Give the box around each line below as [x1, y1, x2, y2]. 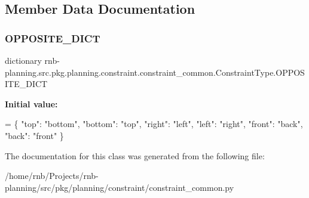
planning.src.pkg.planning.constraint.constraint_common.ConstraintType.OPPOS [5, 66, 305, 78]
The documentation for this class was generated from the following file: [5, 149, 265, 162]
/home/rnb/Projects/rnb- [5, 169, 99, 182]
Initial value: [5, 97, 58, 110]
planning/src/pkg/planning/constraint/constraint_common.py [5, 181, 234, 193]
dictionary [5, 54, 42, 66]
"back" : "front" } [5, 129, 64, 141]
